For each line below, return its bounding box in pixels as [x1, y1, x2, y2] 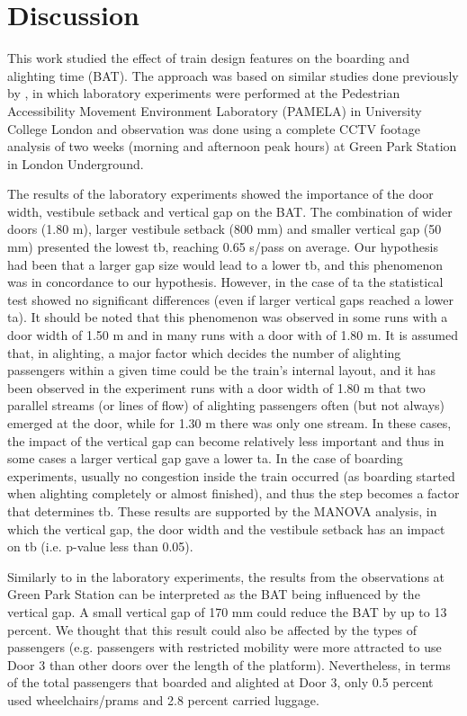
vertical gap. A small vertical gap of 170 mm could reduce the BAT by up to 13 [7, 602, 447, 621]
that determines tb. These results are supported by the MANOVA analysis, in [7, 501, 437, 520]
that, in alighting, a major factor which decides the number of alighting [7, 343, 401, 362]
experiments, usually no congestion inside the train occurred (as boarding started [7, 466, 455, 485]
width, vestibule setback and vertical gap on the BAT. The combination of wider [7, 201, 453, 220]
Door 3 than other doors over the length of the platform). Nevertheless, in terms [7, 655, 451, 674]
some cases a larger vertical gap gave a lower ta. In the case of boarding [7, 449, 403, 468]
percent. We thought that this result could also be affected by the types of [7, 620, 417, 639]
